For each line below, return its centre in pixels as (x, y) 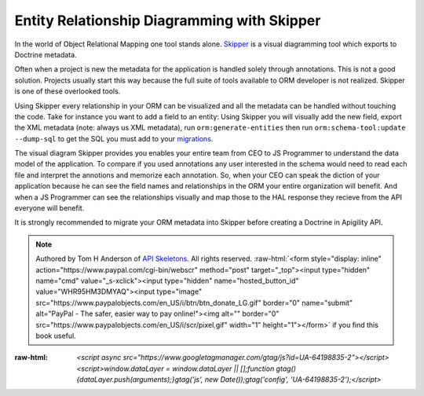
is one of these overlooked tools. (68, 91)
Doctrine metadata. (46, 54)
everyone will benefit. (49, 208)
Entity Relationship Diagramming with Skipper (168, 20)
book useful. (56, 335)
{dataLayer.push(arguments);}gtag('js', (140, 379)
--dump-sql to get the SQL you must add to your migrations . (114, 138)
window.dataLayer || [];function (223, 368)
